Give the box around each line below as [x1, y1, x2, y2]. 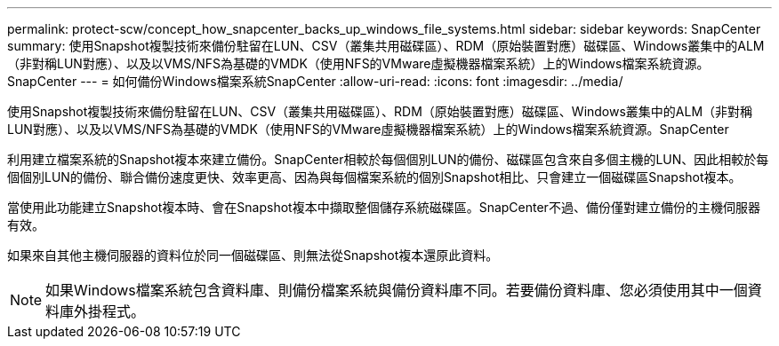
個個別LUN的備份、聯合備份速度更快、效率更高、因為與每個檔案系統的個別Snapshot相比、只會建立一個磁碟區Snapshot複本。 [7, 169, 742, 185]
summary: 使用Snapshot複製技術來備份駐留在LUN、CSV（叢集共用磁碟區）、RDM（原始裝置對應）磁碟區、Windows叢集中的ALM [7, 38, 765, 53]
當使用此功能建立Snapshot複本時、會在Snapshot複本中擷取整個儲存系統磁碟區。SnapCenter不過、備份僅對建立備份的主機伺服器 [7, 200, 760, 215]
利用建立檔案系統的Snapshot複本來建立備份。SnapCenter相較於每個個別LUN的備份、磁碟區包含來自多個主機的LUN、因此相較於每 [7, 152, 769, 167]
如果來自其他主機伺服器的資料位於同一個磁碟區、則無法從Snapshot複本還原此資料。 [7, 248, 499, 263]
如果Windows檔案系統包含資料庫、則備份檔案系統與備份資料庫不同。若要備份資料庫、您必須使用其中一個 [45, 281, 748, 299]
